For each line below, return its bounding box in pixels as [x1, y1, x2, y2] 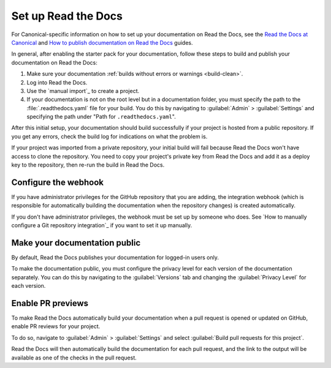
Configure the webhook [11, 177, 104, 187]
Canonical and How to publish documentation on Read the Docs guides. [11, 39, 193, 46]
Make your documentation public [11, 238, 141, 248]
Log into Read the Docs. [26, 78, 88, 86]
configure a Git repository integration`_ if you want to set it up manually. [11, 222, 192, 229]
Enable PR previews [11, 298, 89, 309]
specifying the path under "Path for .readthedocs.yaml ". [26, 113, 176, 121]
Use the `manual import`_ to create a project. [26, 87, 140, 94]
